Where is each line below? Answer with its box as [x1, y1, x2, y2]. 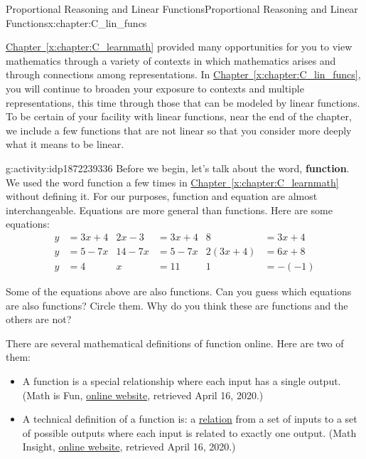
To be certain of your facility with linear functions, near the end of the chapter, [6, 109, 352, 124]
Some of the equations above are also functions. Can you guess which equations [6, 284, 352, 298]
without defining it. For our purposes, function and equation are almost [6, 189, 318, 204]
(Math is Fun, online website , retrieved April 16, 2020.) [22, 387, 264, 402]
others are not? [6, 312, 72, 327]
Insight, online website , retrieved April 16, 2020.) [22, 439, 236, 454]
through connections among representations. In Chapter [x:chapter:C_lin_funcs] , [6, 67, 361, 82]
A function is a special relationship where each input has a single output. [22, 373, 341, 388]
